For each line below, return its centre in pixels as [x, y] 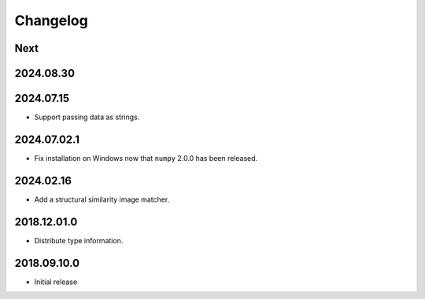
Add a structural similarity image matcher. [102, 199]
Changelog [51, 20]
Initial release [56, 282]
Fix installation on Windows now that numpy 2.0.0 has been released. [146, 158]
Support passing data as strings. [87, 117]
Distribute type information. [79, 240]
